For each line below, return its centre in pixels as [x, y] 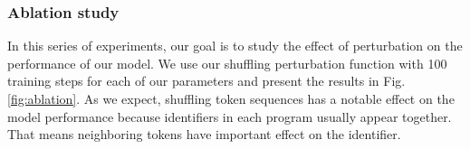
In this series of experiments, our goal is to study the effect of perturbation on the [235, 46]
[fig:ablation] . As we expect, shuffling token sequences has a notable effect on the [231, 98]
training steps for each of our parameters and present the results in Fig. [206, 81]
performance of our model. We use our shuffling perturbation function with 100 [227, 63]
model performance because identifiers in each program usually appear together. [230, 116]
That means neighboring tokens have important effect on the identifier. [204, 134]
